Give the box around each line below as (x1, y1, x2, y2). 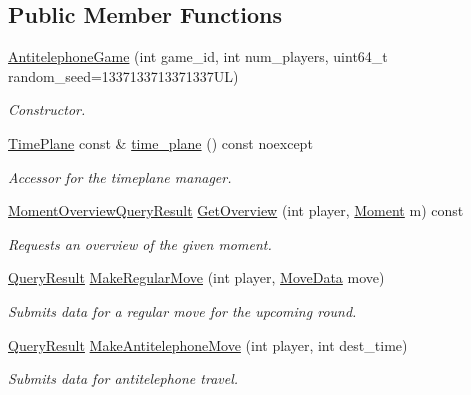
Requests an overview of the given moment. (8, 233, 272, 254)
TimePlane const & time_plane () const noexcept (8, 132, 313, 153)
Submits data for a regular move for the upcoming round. (8, 300, 357, 321)
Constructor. (8, 99, 86, 120)
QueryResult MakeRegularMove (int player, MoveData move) (8, 267, 385, 288)
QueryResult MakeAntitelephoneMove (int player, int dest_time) (8, 334, 408, 355)
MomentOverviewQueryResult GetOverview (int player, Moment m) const (8, 200, 464, 221)
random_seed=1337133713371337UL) (8, 65, 239, 86)
